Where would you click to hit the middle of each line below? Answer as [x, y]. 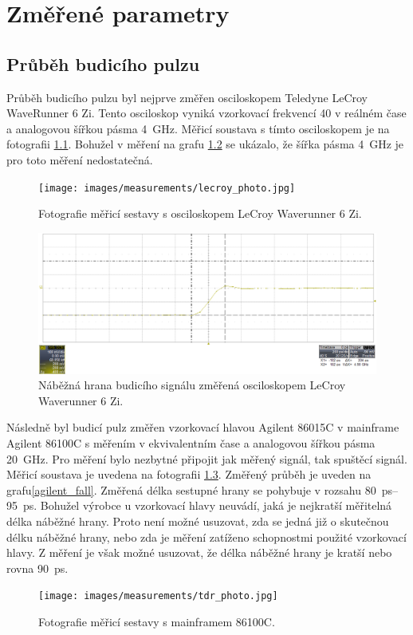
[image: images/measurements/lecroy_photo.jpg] [167, 188]
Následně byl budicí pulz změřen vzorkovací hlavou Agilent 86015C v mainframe [203, 427]
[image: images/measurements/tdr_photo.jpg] [158, 596]
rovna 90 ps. [37, 568]
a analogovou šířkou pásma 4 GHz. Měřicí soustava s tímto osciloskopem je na [198, 128]
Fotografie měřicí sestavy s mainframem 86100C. [157, 621]
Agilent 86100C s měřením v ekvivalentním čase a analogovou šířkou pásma [191, 442]
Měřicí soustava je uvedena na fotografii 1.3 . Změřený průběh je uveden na [189, 474]
